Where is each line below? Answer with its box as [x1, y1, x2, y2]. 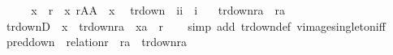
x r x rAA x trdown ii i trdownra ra [31, 2, 285, 18]
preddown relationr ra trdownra [6, 33, 187, 50]
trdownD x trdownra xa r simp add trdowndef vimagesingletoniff [6, 17, 386, 34]
